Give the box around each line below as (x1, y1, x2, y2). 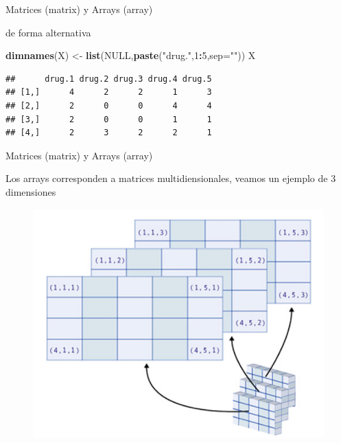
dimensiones (5, 184, 56, 198)
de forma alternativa (5, 25, 91, 39)
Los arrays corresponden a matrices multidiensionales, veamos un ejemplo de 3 (5, 171, 336, 185)
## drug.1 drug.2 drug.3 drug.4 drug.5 (5, 73, 212, 84)
